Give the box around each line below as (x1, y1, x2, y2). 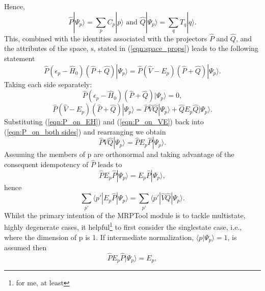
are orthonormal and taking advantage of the (94, 149, 234, 160)
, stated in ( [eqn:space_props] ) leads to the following (93, 43, 258, 54)
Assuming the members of (4, 149, 85, 160)
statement (4, 53, 35, 63)
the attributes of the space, (4, 43, 89, 54)
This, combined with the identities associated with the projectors (4, 33, 207, 43)
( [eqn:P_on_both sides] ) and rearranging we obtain (4, 126, 166, 137)
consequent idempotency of (4, 159, 89, 170)
